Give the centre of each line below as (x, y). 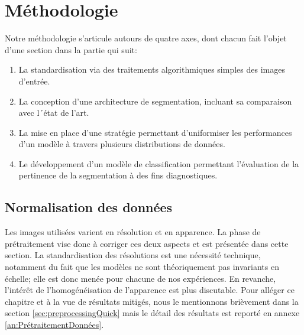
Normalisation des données (89, 207)
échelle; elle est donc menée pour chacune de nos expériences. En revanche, (140, 278)
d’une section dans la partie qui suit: (71, 49)
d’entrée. (34, 81)
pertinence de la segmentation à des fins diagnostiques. (118, 175)
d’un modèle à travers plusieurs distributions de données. (122, 144)
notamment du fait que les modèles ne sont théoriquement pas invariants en (142, 267)
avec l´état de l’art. (54, 113)
